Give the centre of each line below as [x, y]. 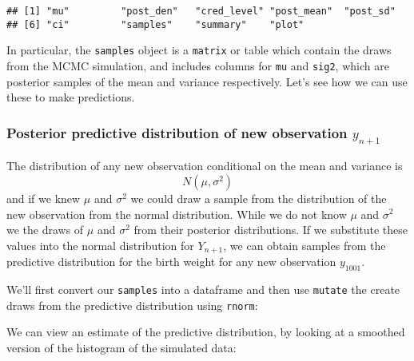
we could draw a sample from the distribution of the [259, 198]
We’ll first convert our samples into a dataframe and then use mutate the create [203, 289]
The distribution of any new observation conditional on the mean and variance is [205, 166]
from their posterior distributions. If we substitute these [271, 230]
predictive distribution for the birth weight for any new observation [171, 262]
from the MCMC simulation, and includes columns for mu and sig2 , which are [198, 65]
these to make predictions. [71, 97]
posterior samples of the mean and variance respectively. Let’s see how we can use [207, 81]
